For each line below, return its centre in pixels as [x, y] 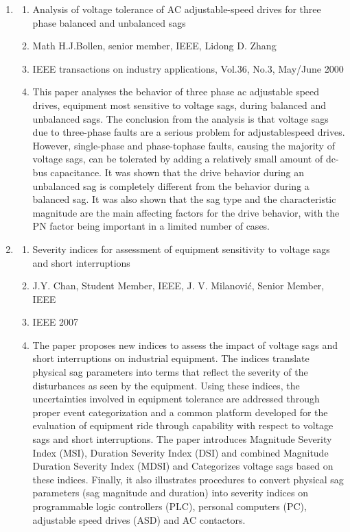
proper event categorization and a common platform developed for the [180, 412]
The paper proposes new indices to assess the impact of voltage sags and [185, 344]
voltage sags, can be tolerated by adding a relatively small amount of [178, 159]
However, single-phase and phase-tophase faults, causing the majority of [184, 145]
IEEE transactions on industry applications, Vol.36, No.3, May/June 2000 [188, 68]
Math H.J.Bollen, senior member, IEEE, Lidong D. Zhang [154, 46]
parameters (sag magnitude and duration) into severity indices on [171, 493]
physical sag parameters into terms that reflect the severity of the [170, 372]
